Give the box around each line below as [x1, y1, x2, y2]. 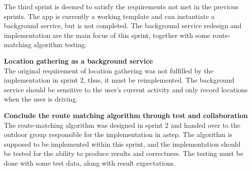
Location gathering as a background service [4, 55, 153, 66]
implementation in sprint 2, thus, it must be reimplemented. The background [4, 75, 234, 85]
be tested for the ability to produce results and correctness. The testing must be [4, 148, 244, 158]
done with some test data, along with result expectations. [4, 157, 175, 168]
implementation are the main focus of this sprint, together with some [4, 30, 211, 40]
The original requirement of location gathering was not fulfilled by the [4, 65, 213, 75]
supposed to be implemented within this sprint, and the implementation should [4, 138, 241, 149]
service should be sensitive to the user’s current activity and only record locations [4, 84, 248, 94]
